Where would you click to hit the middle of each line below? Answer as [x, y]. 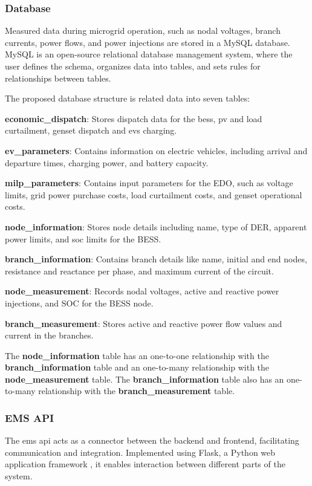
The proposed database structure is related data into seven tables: [128, 98]
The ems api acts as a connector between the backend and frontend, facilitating [152, 440]
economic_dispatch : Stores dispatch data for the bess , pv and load [134, 118]
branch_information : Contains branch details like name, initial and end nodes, [156, 259]
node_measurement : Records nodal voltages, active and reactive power [142, 291]
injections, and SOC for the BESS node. [79, 303]
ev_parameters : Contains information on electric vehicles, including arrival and [156, 150]
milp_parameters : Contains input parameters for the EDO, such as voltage [149, 183]
